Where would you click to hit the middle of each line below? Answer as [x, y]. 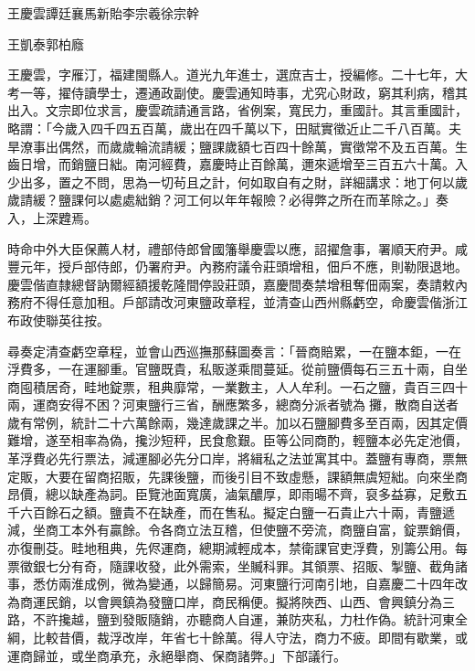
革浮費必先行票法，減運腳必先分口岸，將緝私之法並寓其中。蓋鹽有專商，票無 [237, 458]
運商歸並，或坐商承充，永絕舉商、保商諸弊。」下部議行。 [177, 655]
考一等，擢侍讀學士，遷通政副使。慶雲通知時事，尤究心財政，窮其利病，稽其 [237, 92]
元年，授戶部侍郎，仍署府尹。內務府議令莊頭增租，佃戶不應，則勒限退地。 [243, 266]
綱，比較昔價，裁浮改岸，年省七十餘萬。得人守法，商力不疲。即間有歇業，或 [237, 637]
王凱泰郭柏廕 [46, 43]
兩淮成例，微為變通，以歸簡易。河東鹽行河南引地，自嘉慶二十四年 [256, 584]
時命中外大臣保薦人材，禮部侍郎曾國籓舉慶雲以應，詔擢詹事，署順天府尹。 [231, 248]
